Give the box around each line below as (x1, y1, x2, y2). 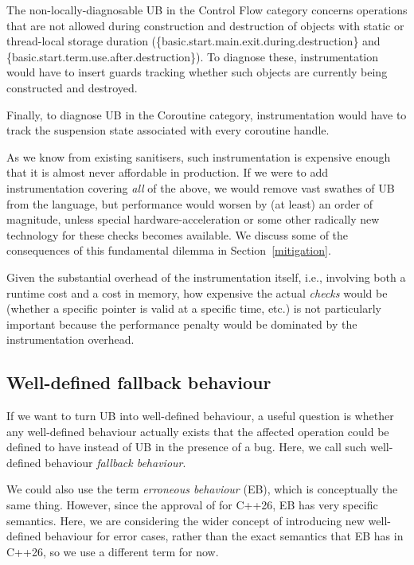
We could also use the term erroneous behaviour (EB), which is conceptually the (6, 481, 398, 497)
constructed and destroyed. (6, 79, 138, 95)
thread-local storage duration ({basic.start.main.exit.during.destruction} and (6, 33, 381, 49)
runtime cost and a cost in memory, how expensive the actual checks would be (6, 284, 388, 301)
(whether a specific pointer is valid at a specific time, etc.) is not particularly (6, 300, 382, 317)
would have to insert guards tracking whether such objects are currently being (6, 64, 388, 80)
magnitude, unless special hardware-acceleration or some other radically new (6, 211, 380, 228)
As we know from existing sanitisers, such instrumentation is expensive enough (6, 148, 391, 165)
